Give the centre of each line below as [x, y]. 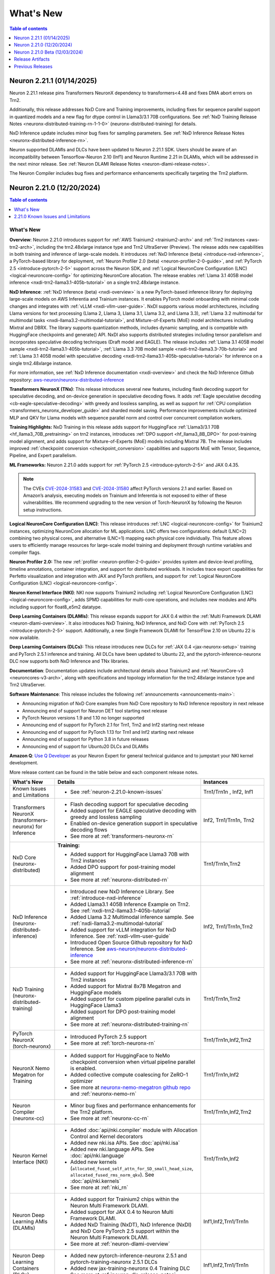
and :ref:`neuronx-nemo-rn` [104, 1094]
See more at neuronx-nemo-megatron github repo [131, 1087]
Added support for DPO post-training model [123, 1012]
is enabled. [84, 1069]
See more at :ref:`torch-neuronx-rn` [113, 1043]
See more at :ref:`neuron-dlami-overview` [120, 1244]
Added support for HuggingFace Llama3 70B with [130, 855]
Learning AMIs [30, 1222]
